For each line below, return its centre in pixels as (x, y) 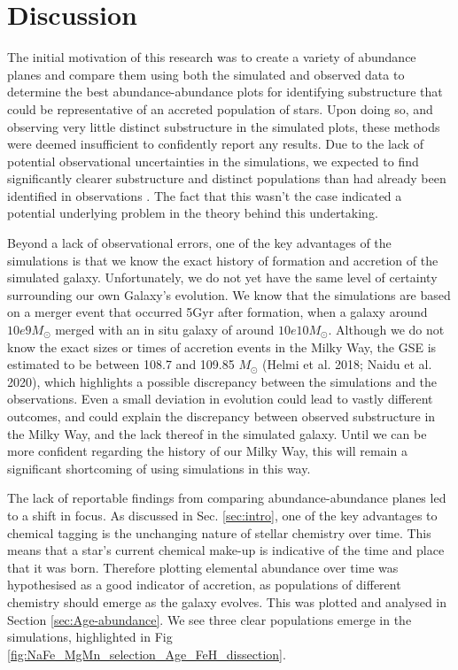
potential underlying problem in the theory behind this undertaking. (193, 213)
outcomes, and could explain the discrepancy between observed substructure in (221, 416)
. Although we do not (386, 330)
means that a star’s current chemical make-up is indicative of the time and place (226, 550)
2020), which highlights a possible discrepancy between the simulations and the (222, 381)
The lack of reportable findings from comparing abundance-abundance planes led (227, 498)
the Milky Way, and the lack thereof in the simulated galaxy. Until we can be (217, 433)
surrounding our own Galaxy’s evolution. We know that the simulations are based (229, 294)
